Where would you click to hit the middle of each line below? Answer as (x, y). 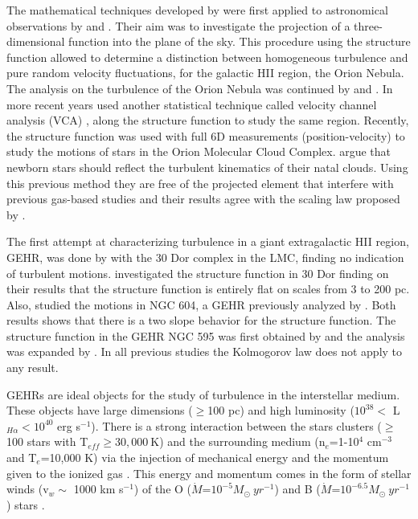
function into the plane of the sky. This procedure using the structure (240, 41)
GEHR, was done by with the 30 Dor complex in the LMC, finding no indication (205, 257)
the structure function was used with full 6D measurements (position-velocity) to (206, 135)
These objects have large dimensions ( (100, 410)
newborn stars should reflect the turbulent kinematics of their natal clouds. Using (207, 167)
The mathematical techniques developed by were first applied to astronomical (197, 10)
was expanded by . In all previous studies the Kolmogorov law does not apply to (205, 351)
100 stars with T (47, 441)
